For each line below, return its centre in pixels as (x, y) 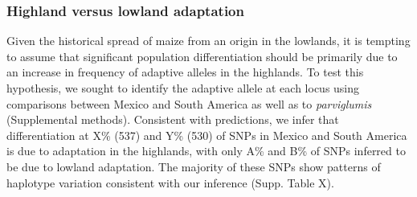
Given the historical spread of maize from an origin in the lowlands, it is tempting (208, 41)
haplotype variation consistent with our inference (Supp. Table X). (170, 182)
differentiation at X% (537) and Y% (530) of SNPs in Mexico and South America (207, 135)
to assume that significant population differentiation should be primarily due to (202, 56)
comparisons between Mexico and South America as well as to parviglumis (189, 103)
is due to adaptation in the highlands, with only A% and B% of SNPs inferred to (206, 151)
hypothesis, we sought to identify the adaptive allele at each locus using (183, 88)
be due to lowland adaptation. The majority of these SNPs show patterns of (194, 166)
